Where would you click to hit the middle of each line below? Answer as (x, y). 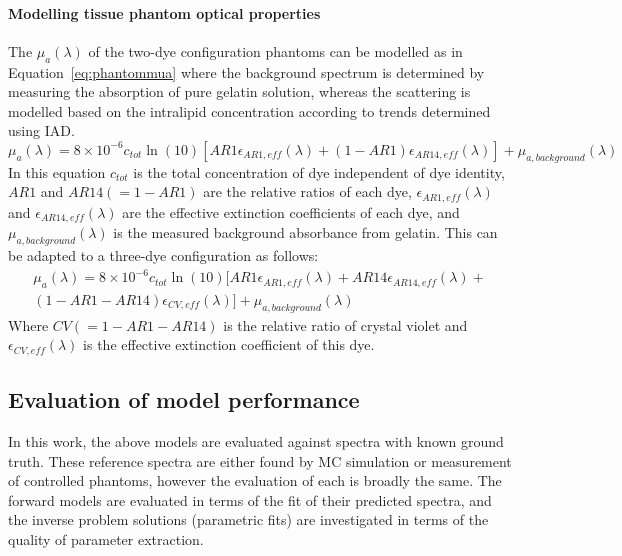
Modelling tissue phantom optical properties (164, 12)
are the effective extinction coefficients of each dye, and (291, 211)
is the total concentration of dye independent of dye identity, (319, 171)
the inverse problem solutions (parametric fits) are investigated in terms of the (248, 519)
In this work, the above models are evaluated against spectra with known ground (256, 441)
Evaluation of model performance (184, 399)
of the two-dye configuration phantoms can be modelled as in (275, 50)
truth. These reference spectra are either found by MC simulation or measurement (260, 460)
